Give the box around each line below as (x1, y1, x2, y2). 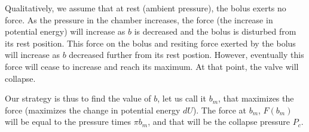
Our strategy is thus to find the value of (5, 92, 151, 105)
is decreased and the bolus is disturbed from (134, 25, 296, 38)
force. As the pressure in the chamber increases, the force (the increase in (5, 13, 273, 26)
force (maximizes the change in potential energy (5, 103, 180, 116)
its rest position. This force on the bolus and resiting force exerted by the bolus (5, 36, 296, 49)
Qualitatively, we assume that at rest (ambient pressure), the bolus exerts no (5, 2, 286, 14)
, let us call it (157, 92, 206, 105)
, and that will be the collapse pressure (148, 115, 290, 128)
